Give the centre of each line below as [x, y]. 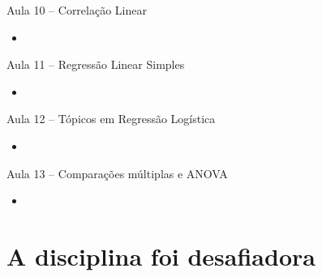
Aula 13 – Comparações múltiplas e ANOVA [117, 173]
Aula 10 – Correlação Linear [77, 10]
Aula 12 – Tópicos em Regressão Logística [111, 119]
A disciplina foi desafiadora [161, 256]
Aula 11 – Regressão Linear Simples [96, 64]
